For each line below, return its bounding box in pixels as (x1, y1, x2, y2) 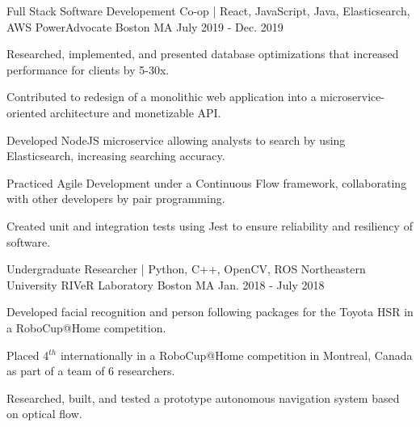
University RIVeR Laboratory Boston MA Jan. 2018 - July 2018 (6, 276, 325, 293)
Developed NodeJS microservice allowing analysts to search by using (6, 131, 346, 148)
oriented (6, 104, 47, 120)
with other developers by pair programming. (6, 190, 225, 207)
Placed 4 (6, 346, 49, 363)
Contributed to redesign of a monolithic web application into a (6, 88, 317, 105)
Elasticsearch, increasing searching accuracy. (6, 147, 225, 164)
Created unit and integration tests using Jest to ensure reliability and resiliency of (6, 217, 413, 234)
